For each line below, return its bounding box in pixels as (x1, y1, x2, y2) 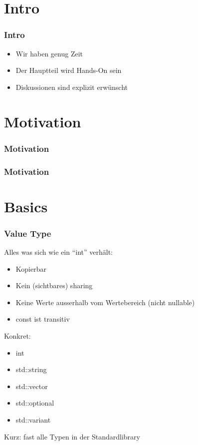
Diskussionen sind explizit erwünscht (15, 81, 128, 92)
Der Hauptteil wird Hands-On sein (15, 65, 122, 75)
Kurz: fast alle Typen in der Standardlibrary (4, 431, 140, 442)
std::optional (15, 398, 54, 408)
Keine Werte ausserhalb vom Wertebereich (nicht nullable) (15, 297, 195, 307)
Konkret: (4, 331, 31, 341)
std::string (15, 364, 47, 375)
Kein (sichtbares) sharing (15, 280, 93, 291)
